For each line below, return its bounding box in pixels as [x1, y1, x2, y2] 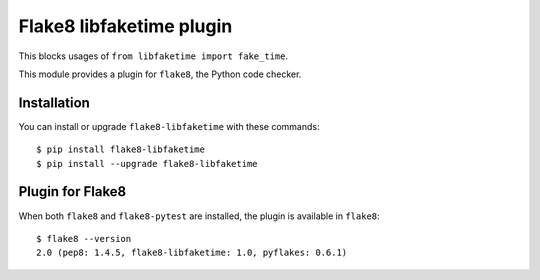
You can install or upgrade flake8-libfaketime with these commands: [18, 120, 320, 132]
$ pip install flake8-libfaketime [36, 144, 205, 155]
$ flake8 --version [36, 233, 132, 244]
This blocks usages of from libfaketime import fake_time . [18, 50, 289, 62]
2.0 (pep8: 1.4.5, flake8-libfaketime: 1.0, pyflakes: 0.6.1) [36, 247, 348, 259]
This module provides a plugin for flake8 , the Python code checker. [18, 68, 302, 80]
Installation [18, 94, 90, 111]
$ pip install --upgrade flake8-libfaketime [36, 158, 259, 169]
